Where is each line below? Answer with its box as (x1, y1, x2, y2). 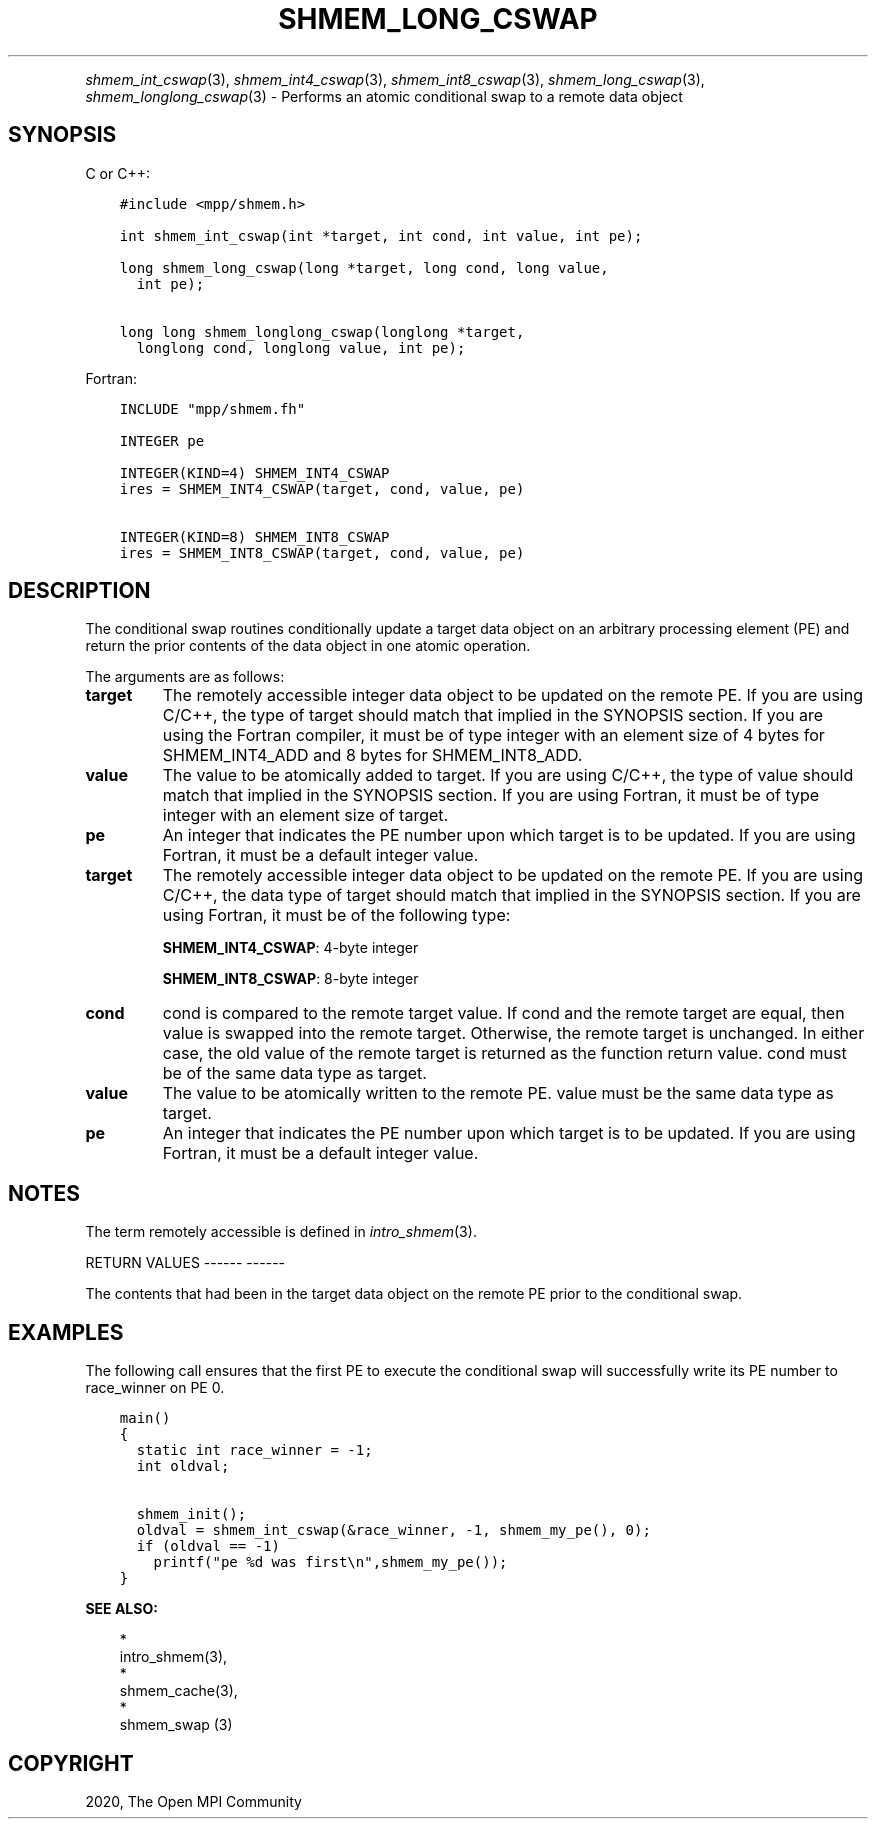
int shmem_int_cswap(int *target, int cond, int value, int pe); (119, 227, 643, 244)
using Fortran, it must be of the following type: (162, 905, 511, 926)
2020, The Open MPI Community (85, 1792, 302, 1810)
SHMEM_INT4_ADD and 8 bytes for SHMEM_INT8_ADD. (162, 745, 583, 766)
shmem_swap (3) (119, 1716, 233, 1734)
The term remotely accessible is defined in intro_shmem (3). (85, 1223, 477, 1241)
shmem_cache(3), (119, 1682, 238, 1700)
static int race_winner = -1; (136, 1442, 373, 1459)
